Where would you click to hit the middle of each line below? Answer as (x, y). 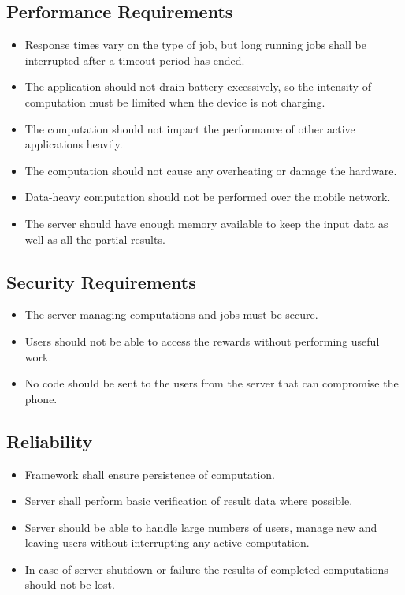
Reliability (50, 441)
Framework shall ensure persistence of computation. (150, 474)
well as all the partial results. (95, 239)
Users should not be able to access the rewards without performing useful (202, 341)
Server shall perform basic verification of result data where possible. (189, 501)
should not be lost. (70, 584)
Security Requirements (101, 281)
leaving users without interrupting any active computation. (167, 543)
